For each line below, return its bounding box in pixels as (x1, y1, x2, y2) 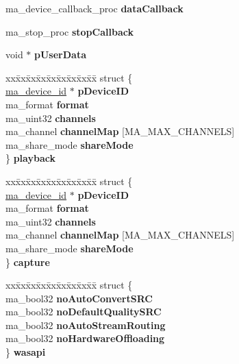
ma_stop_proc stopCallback (5, 24, 134, 38)
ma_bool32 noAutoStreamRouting (5, 317, 166, 332)
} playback (5, 151, 55, 165)
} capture (5, 254, 50, 269)
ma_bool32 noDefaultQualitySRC (5, 304, 162, 319)
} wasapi (5, 345, 46, 359)
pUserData (34, 47, 86, 62)
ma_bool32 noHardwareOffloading (5, 331, 165, 345)
